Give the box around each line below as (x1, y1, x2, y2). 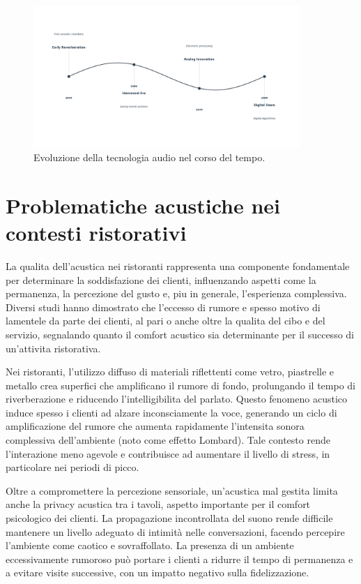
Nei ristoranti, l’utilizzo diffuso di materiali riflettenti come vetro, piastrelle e (6, 364, 335, 379)
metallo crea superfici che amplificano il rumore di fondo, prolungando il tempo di (6, 377, 355, 392)
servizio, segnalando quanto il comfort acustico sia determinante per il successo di (6, 327, 354, 341)
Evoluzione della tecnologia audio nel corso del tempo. (33, 150, 266, 165)
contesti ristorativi (6, 218, 187, 247)
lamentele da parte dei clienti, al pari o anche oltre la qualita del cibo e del (6, 313, 325, 328)
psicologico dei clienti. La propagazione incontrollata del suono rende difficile (6, 511, 333, 525)
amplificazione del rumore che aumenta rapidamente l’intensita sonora (6, 419, 305, 433)
